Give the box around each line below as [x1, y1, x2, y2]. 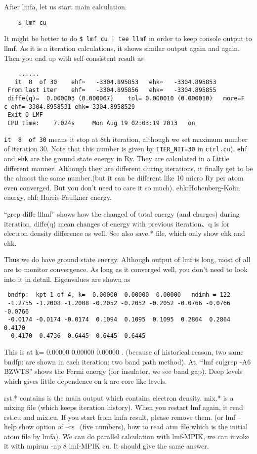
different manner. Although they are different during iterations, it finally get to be [4, 163, 253, 173]
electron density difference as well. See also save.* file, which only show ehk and [4, 228, 245, 238]
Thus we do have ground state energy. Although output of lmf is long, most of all [4, 254, 251, 265]
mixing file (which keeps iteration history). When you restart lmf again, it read [4, 402, 243, 412]
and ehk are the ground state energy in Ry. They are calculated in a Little [4, 153, 229, 163]
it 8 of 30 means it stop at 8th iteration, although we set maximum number [4, 134, 248, 144]
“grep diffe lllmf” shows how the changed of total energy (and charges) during [4, 209, 240, 219]
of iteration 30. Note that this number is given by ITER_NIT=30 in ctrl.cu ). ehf [4, 143, 248, 154]
